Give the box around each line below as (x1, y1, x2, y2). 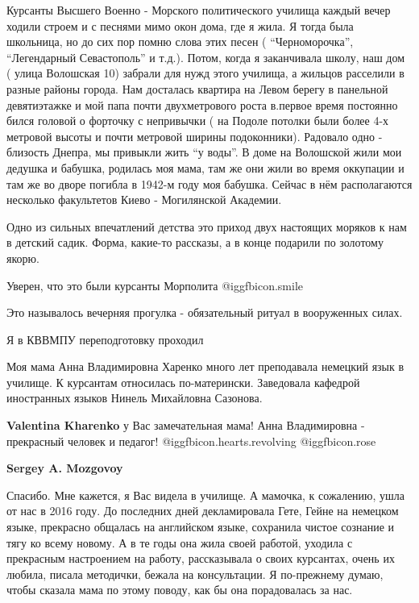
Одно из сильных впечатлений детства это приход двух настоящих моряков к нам (6, 218, 407, 235)
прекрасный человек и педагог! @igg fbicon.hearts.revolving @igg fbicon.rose (6, 432, 376, 449)
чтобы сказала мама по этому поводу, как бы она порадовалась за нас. (6, 581, 353, 598)
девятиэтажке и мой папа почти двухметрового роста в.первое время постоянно (6, 96, 398, 113)
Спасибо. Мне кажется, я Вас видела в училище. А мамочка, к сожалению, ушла (6, 486, 405, 503)
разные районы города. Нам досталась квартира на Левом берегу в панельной (6, 80, 388, 97)
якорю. (6, 249, 39, 266)
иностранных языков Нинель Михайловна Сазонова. (6, 389, 263, 406)
